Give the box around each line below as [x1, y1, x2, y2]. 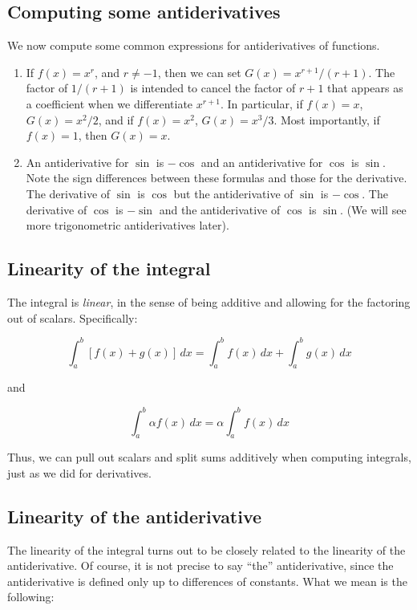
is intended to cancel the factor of [130, 79, 296, 96]
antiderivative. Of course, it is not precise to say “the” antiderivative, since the [7, 557, 394, 574]
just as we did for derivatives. [7, 464, 152, 481]
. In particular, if [220, 95, 303, 112]
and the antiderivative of [159, 201, 281, 218]
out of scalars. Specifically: [7, 309, 138, 326]
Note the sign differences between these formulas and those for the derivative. [26, 169, 407, 186]
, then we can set [157, 63, 241, 80]
